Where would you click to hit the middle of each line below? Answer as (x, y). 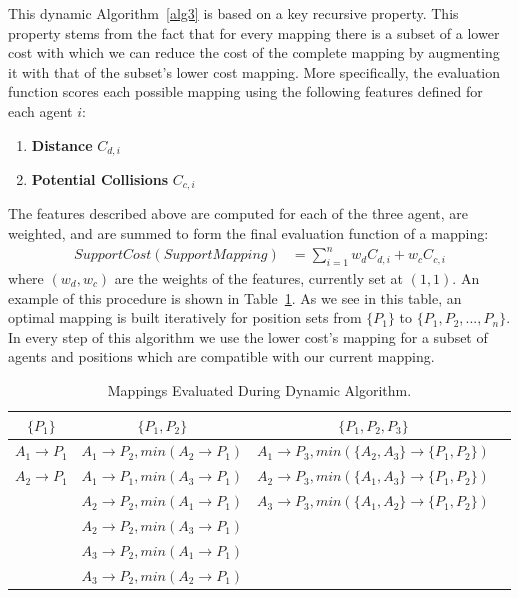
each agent (40, 110)
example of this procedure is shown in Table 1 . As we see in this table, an (235, 297)
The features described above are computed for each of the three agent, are (238, 213)
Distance (62, 144)
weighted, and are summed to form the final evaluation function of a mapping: (248, 233)
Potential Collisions (100, 179)
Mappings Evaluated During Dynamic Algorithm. (259, 389)
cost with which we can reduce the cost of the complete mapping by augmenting (254, 52)
